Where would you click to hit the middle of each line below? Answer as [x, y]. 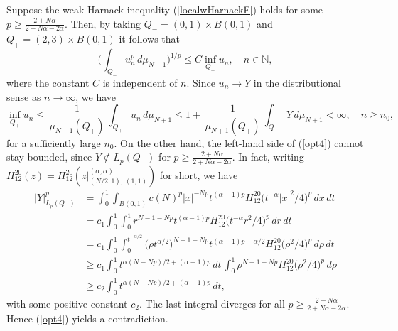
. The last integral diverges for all [212, 303]
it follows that [150, 39]
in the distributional [297, 82]
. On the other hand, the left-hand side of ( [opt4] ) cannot [239, 142]
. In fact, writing [268, 157]
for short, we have [199, 175]
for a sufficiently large [54, 142]
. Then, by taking [103, 23]
